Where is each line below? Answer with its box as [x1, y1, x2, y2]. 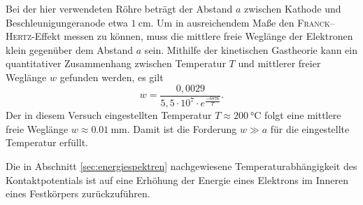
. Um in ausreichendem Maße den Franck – [150, 15, 335, 29]
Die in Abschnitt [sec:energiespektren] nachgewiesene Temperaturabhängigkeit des [6, 158, 357, 173]
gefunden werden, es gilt [59, 69, 164, 84]
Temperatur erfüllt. [6, 135, 88, 150]
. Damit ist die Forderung [127, 121, 237, 136]
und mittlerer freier [238, 56, 321, 71]
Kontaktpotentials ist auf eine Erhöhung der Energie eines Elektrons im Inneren [6, 172, 348, 187]
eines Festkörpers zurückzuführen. [6, 186, 150, 201]
